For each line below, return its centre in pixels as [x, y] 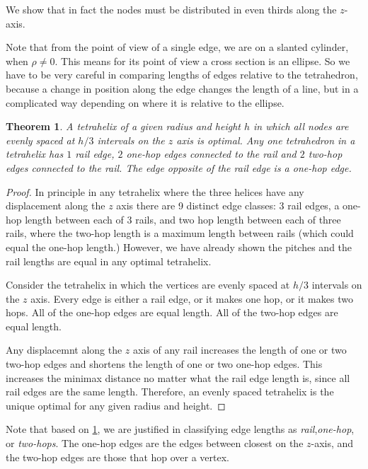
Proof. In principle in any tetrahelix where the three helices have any [155, 191]
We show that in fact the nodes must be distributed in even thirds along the [171, 9]
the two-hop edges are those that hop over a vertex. [118, 457]
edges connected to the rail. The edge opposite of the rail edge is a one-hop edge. [179, 167]
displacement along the [56, 205]
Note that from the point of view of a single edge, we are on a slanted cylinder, [177, 47]
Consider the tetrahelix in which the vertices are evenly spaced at [148, 285]
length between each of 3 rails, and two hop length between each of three [183, 219]
